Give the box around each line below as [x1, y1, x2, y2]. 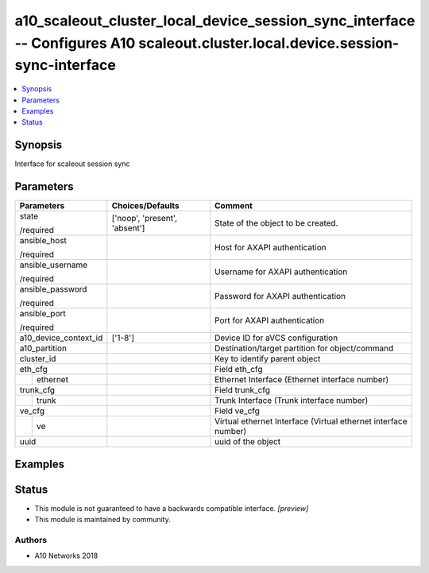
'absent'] [111, 223, 145, 234]
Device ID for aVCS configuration [214, 332, 338, 343]
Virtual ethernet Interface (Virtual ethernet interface [214, 416, 408, 427]
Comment [214, 200, 253, 211]
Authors [14, 534, 48, 545]
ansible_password [19, 284, 87, 295]
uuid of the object [214, 436, 281, 447]
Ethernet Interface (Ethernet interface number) [214, 374, 389, 385]
